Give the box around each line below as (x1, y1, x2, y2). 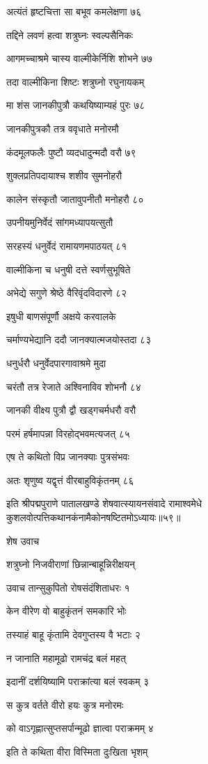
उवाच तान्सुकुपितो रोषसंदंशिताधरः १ (6, 580, 130, 594)
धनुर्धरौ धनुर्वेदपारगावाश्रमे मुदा (6, 355, 106, 370)
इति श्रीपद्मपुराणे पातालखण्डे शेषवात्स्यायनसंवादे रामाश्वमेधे (6, 496, 202, 511)
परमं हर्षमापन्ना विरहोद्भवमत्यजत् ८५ (6, 426, 130, 440)
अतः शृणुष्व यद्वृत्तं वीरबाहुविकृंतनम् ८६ (6, 472, 134, 487)
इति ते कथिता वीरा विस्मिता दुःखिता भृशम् (6, 744, 148, 758)
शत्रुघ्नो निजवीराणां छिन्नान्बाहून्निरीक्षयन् (6, 557, 136, 571)
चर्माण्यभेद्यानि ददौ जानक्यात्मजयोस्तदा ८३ (6, 332, 152, 347)
